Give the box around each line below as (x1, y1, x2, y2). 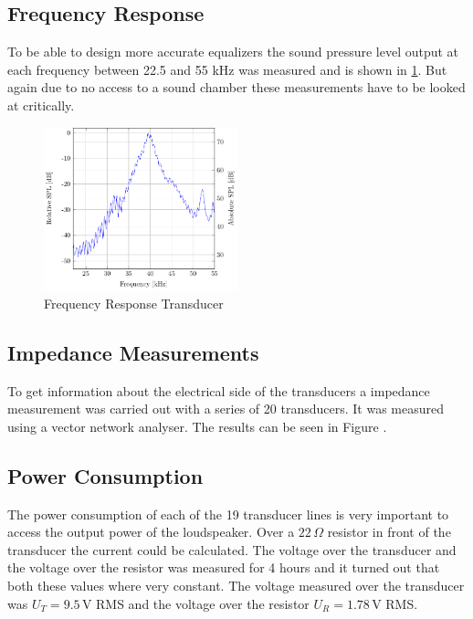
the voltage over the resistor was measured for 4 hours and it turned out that (7, 558, 440, 577)
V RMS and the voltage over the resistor (81, 593, 310, 613)
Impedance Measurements (7, 338, 259, 366)
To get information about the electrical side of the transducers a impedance (7, 381, 430, 400)
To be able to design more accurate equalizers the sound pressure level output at (7, 42, 459, 61)
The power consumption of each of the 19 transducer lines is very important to (7, 504, 449, 523)
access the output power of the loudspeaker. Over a (7, 522, 295, 541)
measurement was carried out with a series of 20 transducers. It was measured (7, 399, 444, 418)
